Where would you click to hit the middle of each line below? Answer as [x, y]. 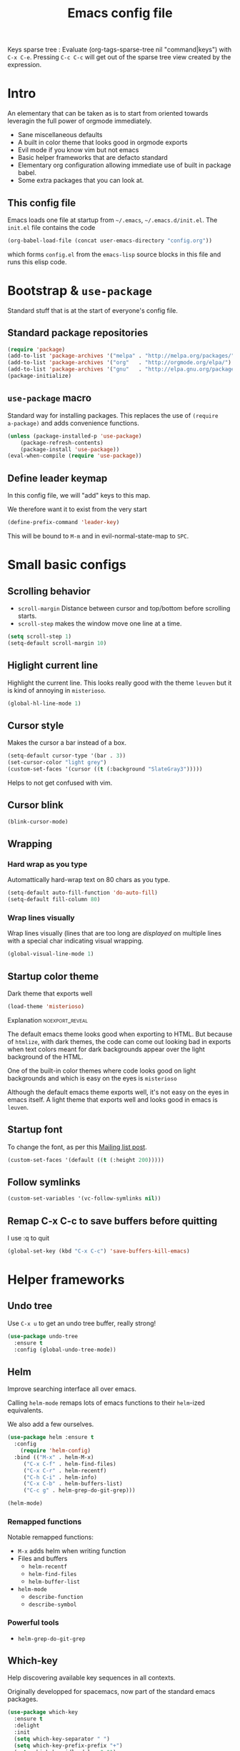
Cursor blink [36, 805]
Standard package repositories [78, 333]
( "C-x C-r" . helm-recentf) [65, 1470]
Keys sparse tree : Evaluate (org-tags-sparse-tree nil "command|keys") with [120, 50]
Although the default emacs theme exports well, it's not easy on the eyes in [118, 1092]
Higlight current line [53, 666]
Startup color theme [53, 976]
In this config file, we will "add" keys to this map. [79, 496]
